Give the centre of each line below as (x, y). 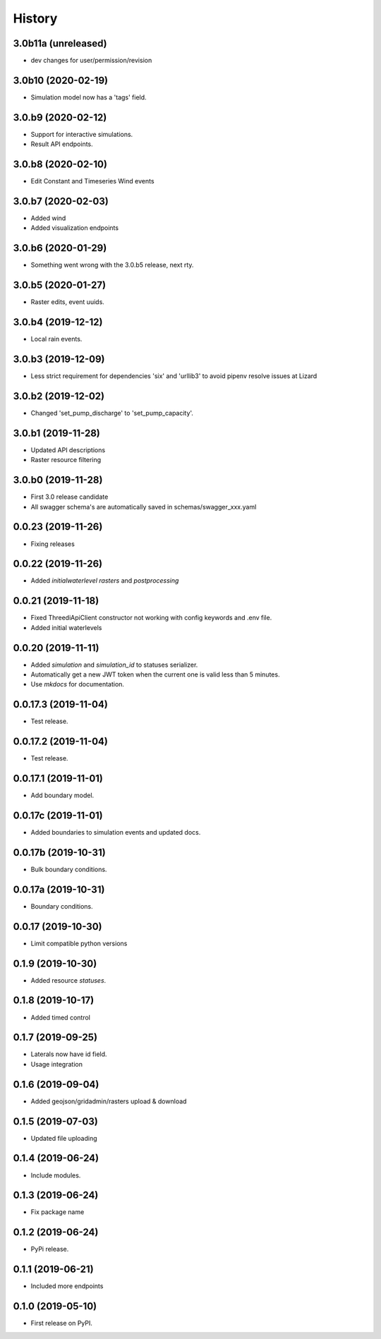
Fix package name (58, 1212)
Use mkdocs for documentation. (78, 684)
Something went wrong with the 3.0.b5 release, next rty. (112, 265)
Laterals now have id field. (69, 1054)
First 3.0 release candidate (69, 497)
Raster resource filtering (66, 460)
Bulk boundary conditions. (69, 869)
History (35, 18)
